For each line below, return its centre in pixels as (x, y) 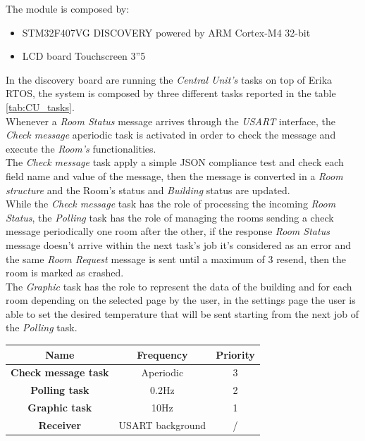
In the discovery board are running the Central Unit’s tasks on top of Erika (169, 79)
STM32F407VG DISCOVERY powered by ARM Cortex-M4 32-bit (166, 32)
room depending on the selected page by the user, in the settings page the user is (181, 300)
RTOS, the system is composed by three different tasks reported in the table (171, 93)
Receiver (60, 424)
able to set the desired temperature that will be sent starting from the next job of (182, 313)
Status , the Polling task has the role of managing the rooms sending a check (170, 217)
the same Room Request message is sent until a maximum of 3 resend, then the (176, 258)
